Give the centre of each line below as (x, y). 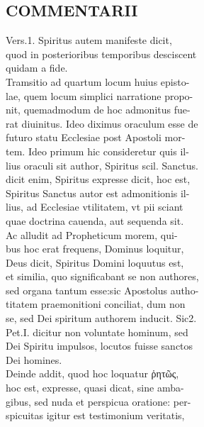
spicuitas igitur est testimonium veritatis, (95, 415)
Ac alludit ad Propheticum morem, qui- (92, 234)
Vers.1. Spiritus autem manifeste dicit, (89, 40)
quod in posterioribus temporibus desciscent (101, 54)
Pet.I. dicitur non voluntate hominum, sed (97, 332)
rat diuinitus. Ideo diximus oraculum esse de (102, 123)
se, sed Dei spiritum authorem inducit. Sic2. (101, 318)
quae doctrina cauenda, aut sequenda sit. (95, 220)
